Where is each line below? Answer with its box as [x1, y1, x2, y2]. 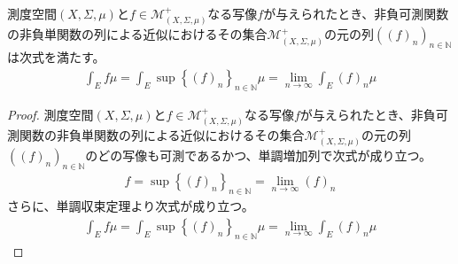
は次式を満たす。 [7, 48, 105, 66]
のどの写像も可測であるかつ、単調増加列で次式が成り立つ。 [85, 146, 432, 165]
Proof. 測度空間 [7, 105, 94, 123]
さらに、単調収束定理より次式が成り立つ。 [7, 197, 254, 215]
